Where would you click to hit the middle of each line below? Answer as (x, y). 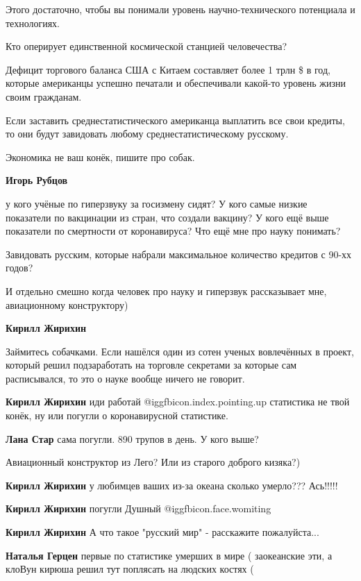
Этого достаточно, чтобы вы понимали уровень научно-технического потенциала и (180, 9)
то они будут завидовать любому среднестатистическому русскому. (147, 134)
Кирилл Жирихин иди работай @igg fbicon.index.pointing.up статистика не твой (178, 402)
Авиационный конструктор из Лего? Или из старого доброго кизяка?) (153, 462)
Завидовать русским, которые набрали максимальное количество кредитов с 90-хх (179, 254)
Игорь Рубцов (37, 180)
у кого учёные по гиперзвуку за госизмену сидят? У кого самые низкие (157, 203)
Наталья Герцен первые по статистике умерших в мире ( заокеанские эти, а (169, 555)
